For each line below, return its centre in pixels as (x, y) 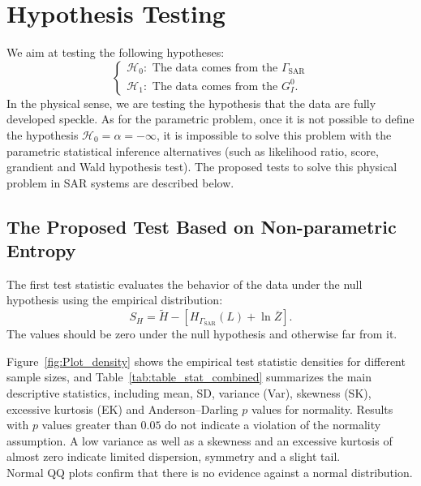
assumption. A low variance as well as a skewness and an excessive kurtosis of (200, 440)
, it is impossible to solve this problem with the (274, 134)
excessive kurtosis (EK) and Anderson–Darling (122, 409)
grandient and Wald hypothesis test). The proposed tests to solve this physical (202, 167)
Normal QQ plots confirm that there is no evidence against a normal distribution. (210, 473)
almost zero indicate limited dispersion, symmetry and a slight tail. (174, 456)
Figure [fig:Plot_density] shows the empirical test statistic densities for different (206, 361)
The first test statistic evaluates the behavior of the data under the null (185, 284)
